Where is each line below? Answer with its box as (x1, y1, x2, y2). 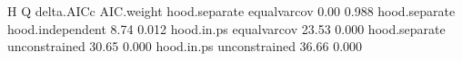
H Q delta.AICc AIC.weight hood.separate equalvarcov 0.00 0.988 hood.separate (7, 2, 456, 20)
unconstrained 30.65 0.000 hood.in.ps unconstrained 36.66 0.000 (7, 37, 363, 56)
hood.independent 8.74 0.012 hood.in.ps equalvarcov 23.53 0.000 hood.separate (7, 19, 446, 38)
